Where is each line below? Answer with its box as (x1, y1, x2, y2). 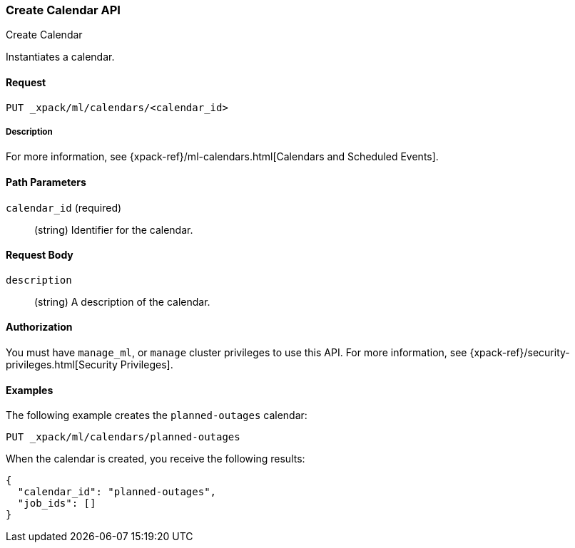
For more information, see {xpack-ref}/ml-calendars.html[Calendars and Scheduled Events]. (6, 150, 439, 163)
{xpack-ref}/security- (469, 346, 570, 359)
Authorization (6, 321, 73, 334)
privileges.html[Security (6, 358, 118, 371)
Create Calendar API (6, 3, 121, 17)
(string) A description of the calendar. (34, 295, 210, 308)
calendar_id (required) (6, 201, 122, 214)
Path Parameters (6, 175, 86, 188)
